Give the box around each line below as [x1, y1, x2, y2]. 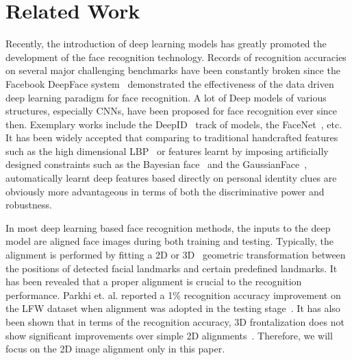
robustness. [5, 197, 52, 212]
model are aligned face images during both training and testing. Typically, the [5, 234, 334, 248]
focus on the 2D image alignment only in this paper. [5, 341, 225, 356]
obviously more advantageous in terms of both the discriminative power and [5, 184, 325, 198]
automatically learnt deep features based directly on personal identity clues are [5, 171, 337, 185]
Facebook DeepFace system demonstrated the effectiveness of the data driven [5, 76, 334, 91]
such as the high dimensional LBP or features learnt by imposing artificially [5, 143, 329, 158]
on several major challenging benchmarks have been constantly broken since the [5, 63, 340, 77]
